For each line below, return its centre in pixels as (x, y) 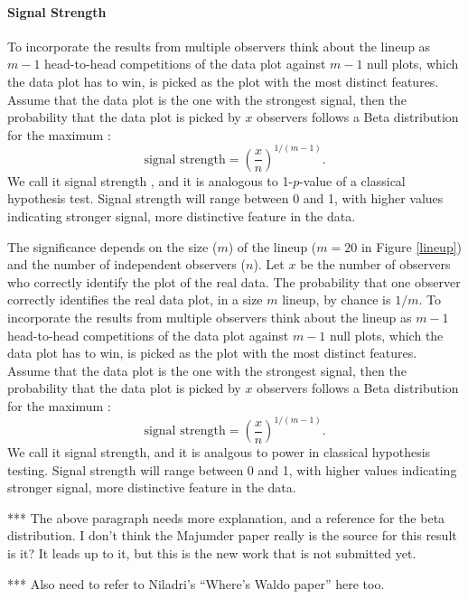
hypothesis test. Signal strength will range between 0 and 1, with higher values (225, 198)
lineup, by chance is (337, 299)
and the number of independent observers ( (126, 264)
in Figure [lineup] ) (412, 246)
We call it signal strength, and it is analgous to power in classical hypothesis (219, 452)
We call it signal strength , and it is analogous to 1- (150, 180)
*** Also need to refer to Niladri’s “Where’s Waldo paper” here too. (196, 583)
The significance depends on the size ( (112, 246)
